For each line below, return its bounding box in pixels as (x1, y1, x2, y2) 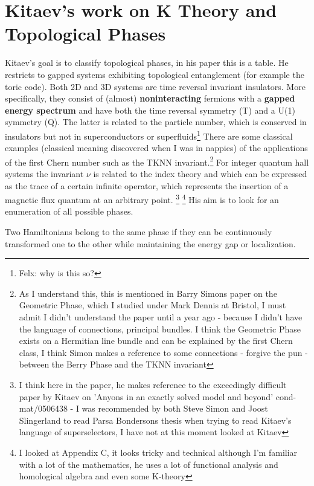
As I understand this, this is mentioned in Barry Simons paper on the (19, 287, 277, 299)
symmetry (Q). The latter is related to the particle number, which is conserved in (5, 115, 307, 128)
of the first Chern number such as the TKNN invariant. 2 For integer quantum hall (5, 154, 309, 168)
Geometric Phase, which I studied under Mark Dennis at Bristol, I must (19, 299, 286, 311)
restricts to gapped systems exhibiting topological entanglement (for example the (5, 68, 304, 80)
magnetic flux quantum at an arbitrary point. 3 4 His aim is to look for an (5, 192, 279, 206)
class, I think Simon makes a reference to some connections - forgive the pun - (19, 346, 308, 358)
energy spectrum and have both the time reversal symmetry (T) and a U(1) (5, 103, 295, 116)
